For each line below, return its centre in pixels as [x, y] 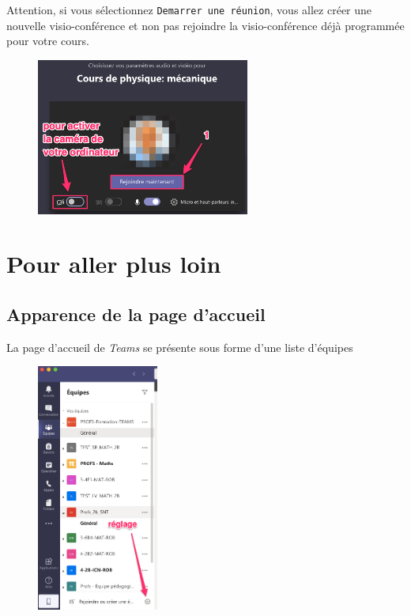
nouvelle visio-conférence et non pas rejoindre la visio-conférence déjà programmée [205, 25]
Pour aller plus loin [114, 264]
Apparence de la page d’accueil [136, 314]
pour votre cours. [48, 41]
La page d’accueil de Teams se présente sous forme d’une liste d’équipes [180, 347]
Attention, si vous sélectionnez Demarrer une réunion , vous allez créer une [189, 9]
